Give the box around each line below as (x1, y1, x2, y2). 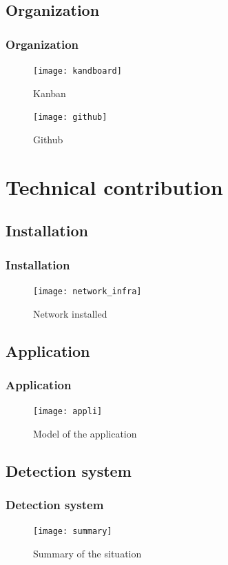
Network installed (33, 306, 107, 320)
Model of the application (33, 426, 137, 440)
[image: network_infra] (33, 286, 142, 296)
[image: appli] (33, 407, 103, 417)
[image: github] (33, 112, 107, 123)
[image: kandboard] (33, 66, 122, 76)
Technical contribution (6, 172, 223, 201)
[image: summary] (33, 526, 112, 537)
